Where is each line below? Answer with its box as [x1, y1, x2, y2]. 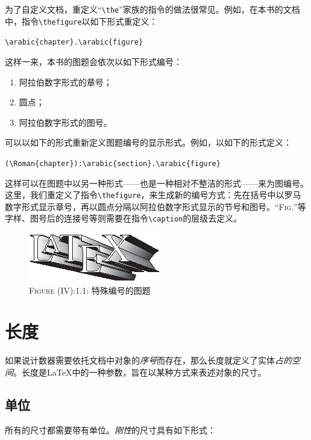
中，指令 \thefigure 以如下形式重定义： [5, 14, 158, 27]
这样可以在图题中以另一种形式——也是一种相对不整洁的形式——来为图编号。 [5, 176, 309, 189]
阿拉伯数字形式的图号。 [19, 116, 112, 128]
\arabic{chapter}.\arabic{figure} [5, 38, 143, 47]
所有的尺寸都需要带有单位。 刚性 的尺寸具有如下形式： [5, 423, 216, 436]
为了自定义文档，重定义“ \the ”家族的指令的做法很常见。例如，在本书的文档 [5, 3, 300, 15]
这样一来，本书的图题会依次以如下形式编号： [5, 55, 182, 67]
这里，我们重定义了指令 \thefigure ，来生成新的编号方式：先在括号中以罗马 [5, 188, 301, 201]
